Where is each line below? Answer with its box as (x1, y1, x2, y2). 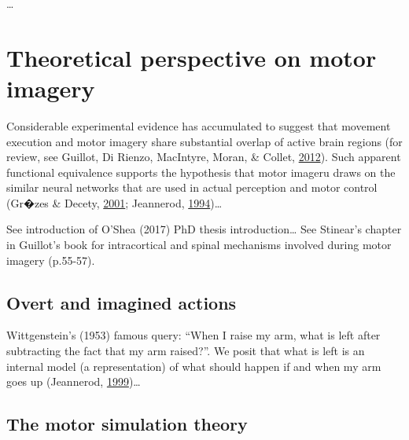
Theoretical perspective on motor (6, 41, 377, 73)
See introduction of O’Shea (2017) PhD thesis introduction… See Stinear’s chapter (6, 221, 402, 237)
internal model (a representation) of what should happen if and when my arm (6, 357, 381, 374)
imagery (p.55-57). (6, 251, 95, 268)
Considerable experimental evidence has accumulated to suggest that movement (6, 117, 391, 134)
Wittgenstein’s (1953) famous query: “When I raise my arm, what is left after (6, 327, 381, 343)
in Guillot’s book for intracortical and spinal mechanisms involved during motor (6, 236, 392, 253)
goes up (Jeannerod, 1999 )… (6, 373, 141, 390)
